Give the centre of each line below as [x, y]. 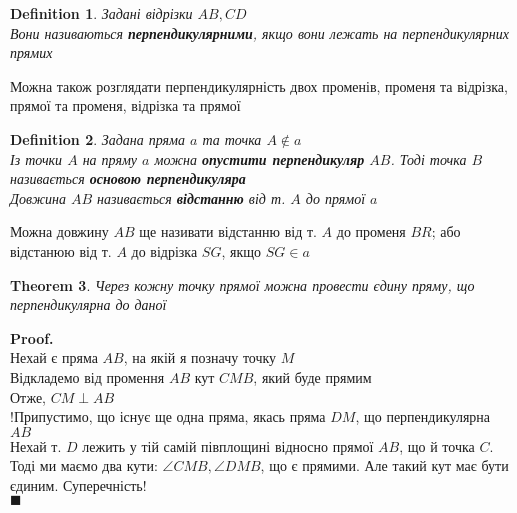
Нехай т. [36, 445]
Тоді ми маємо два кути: [84, 465]
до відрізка [164, 250]
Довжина [38, 197]
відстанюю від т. [61, 250]
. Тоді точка [428, 158]
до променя [371, 231]
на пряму [110, 158]
